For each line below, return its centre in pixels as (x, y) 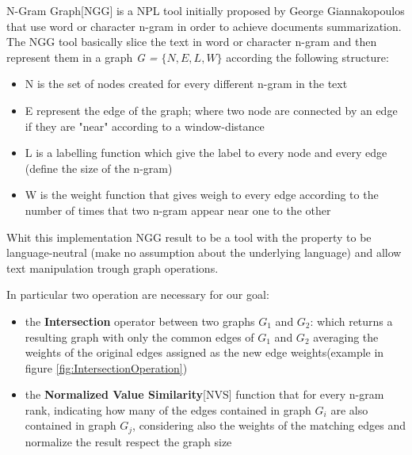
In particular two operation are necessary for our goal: (138, 294)
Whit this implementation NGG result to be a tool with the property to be (189, 237)
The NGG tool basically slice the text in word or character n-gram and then (192, 42)
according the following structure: (307, 57)
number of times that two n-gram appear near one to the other (178, 210)
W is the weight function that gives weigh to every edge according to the (202, 195)
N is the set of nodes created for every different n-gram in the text (186, 84)
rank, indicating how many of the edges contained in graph (168, 409)
